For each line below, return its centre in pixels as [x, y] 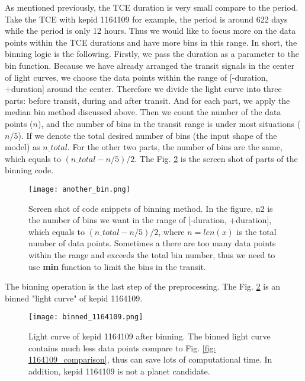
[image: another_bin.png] [79, 189]
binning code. [29, 170]
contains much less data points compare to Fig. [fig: [122, 347]
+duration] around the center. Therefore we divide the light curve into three [143, 89]
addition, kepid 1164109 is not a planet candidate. [119, 371]
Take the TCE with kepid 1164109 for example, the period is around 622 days [146, 19]
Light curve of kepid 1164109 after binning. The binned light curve [150, 336]
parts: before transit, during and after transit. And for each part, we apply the [147, 100]
